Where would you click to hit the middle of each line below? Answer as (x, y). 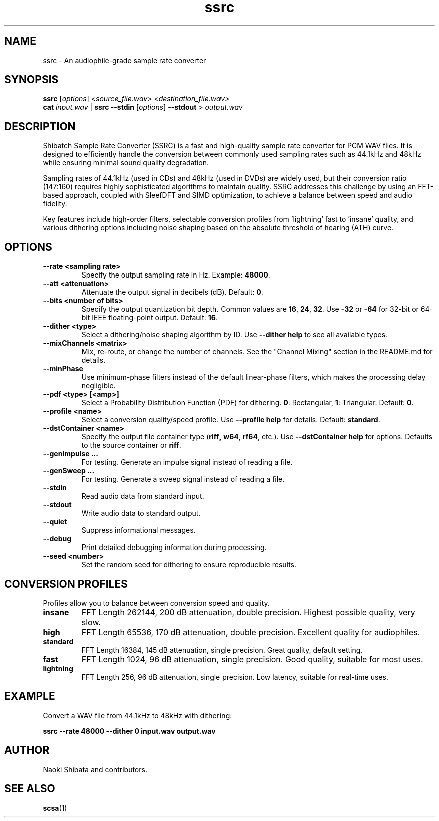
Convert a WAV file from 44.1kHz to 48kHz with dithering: (137, 715)
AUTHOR (27, 750)
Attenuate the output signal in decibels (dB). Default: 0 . (172, 292)
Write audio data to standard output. (141, 513)
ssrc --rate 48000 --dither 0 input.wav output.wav (129, 731)
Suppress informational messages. (139, 530)
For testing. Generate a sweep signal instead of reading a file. (183, 479)
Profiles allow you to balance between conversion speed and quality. (156, 603)
